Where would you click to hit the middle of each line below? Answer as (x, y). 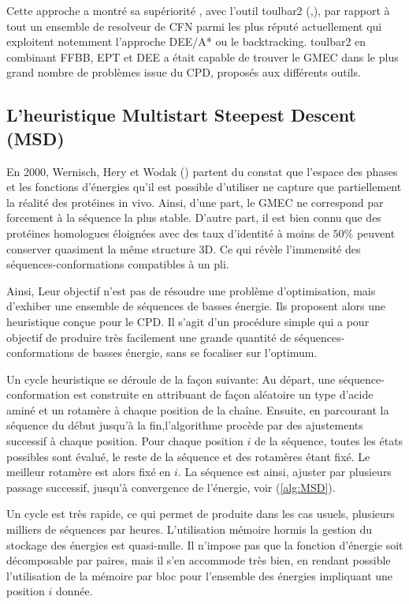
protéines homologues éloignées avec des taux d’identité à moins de (168, 233)
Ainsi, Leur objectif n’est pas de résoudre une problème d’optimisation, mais (191, 290)
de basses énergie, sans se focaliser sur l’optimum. (197, 353)
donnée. (74, 591)
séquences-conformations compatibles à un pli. (118, 264)
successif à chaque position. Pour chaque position (125, 441)
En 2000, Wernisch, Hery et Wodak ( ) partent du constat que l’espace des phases (202, 171)
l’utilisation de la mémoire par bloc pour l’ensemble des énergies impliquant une (200, 575)
